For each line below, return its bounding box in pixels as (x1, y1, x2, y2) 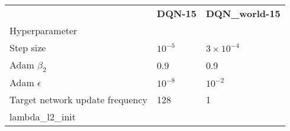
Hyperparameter (9, 24, 78, 37)
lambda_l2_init (9, 110, 76, 124)
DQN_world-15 (205, 6, 281, 20)
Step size (9, 41, 46, 54)
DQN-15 (157, 6, 196, 20)
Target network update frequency (9, 93, 148, 107)
